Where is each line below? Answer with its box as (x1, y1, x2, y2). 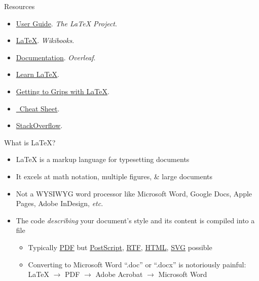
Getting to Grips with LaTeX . (16, 86, 109, 96)
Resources (4, 1, 35, 11)
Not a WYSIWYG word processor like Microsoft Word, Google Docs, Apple (16, 188, 252, 198)
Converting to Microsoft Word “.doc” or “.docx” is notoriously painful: (28, 259, 246, 269)
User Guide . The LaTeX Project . (16, 18, 117, 28)
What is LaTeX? (4, 137, 56, 147)
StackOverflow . (16, 120, 63, 131)
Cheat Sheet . (19, 103, 60, 113)
